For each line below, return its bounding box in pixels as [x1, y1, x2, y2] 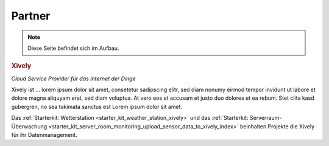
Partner [11, 9, 51, 23]
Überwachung [11, 122, 48, 130]
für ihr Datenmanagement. [11, 131, 77, 138]
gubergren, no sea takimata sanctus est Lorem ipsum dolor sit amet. [11, 103, 183, 110]
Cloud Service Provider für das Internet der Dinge [11, 75, 136, 82]
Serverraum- [249, 114, 282, 122]
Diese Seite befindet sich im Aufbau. [27, 44, 119, 52]
